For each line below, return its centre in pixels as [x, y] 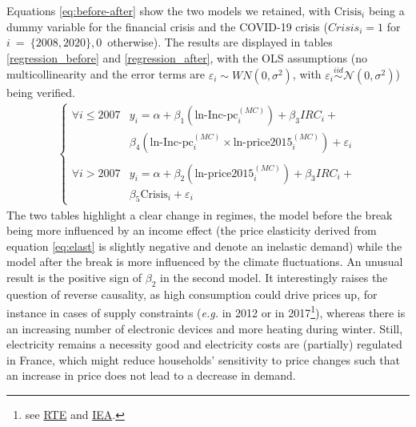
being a [386, 10]
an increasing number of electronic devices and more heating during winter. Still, [205, 328]
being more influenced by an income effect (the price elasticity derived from [192, 230]
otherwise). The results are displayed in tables [220, 42]
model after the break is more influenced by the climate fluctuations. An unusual [205, 262]
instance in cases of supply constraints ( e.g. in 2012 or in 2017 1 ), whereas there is [206, 312]
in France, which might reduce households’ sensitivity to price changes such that [203, 359]
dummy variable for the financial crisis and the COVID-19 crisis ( [167, 26]
